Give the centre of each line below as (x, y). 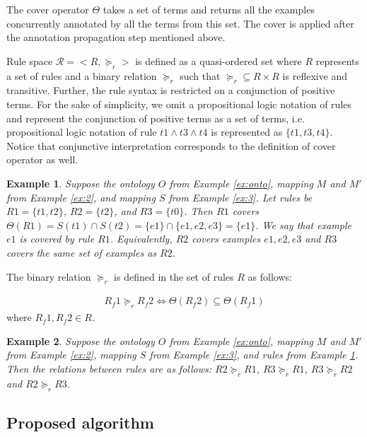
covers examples (226, 239)
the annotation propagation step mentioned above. (116, 37)
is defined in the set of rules (174, 276)
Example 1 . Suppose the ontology (81, 183)
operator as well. (42, 159)
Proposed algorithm (80, 422)
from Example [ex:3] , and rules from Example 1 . (254, 355)
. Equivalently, (141, 239)
